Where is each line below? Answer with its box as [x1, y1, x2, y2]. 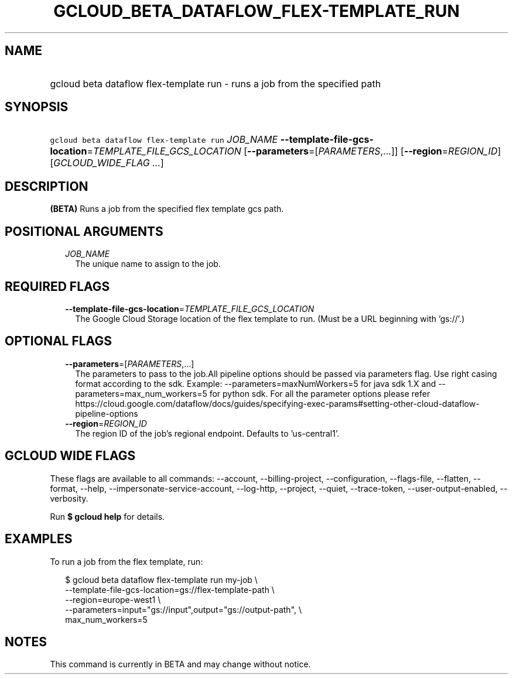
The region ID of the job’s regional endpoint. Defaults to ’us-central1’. [75, 428, 340, 438]
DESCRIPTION [5, 179, 88, 194]
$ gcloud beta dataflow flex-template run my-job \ [65, 574, 258, 585]
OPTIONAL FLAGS [5, 334, 112, 349]
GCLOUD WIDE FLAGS [5, 448, 136, 464]
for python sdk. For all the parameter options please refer [209, 388, 430, 399]
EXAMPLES [5, 531, 73, 547]
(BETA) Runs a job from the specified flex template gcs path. [50, 204, 284, 214]
